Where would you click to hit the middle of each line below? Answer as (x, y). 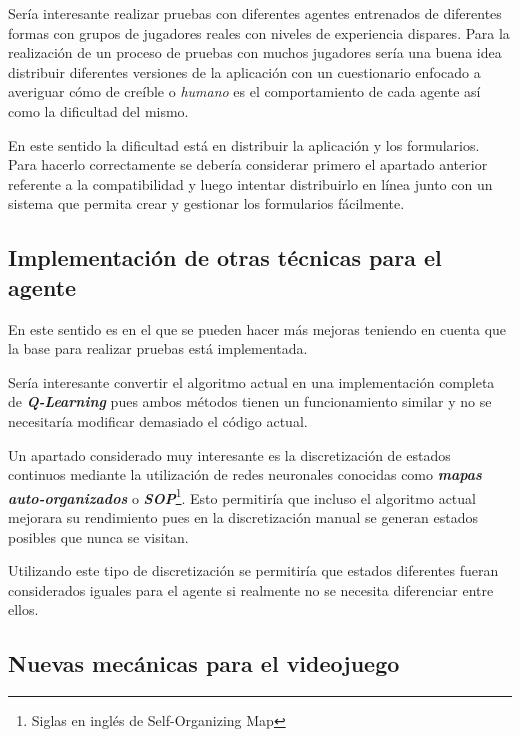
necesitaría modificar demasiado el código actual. (158, 420)
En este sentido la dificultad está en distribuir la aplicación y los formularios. (244, 144)
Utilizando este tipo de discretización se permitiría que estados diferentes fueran (253, 570)
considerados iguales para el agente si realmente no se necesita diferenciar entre (251, 589)
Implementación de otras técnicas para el (225, 257)
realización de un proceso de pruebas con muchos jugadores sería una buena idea (255, 52)
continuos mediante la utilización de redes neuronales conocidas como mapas (245, 474)
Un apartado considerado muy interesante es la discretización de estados (229, 454)
